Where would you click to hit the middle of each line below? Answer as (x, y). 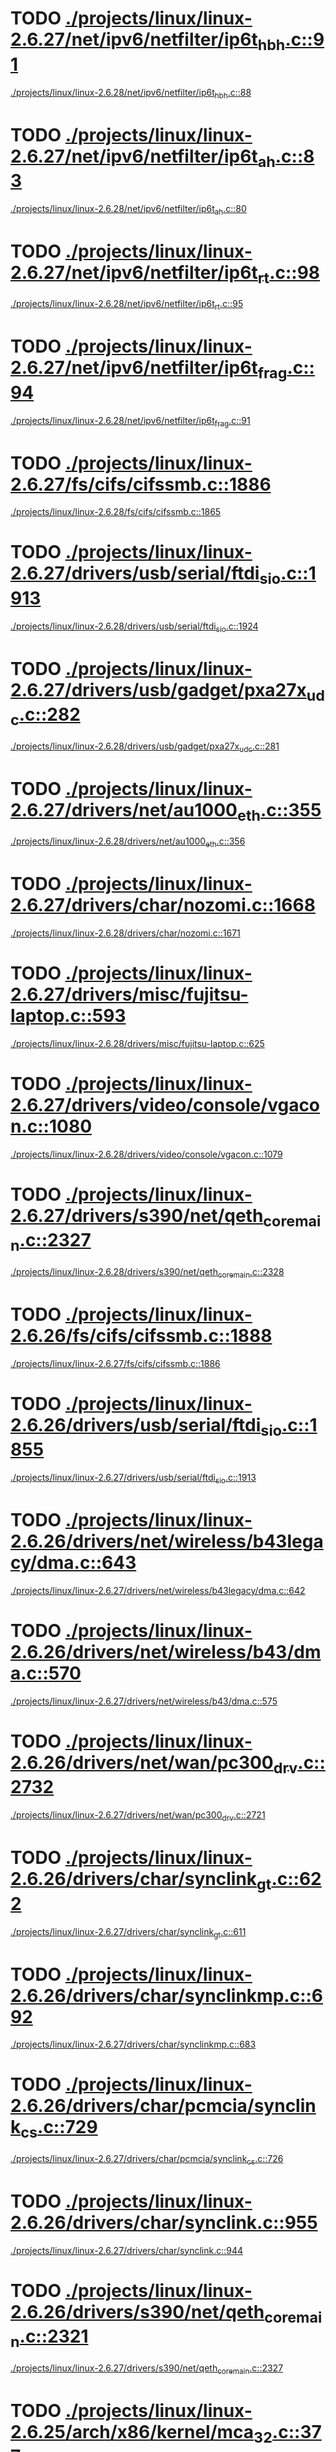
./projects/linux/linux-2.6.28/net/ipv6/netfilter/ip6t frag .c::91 (130, 421)
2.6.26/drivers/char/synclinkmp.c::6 (167, 1995)
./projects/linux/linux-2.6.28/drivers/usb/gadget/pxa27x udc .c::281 (145, 747)
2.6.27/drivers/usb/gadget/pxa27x (158, 689)
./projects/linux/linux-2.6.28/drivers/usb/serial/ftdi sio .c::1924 (134, 627)
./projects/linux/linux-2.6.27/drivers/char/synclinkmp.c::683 (133, 2044)
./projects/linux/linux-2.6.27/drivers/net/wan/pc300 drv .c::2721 (138, 1816)
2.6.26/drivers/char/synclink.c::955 (164, 2222)
